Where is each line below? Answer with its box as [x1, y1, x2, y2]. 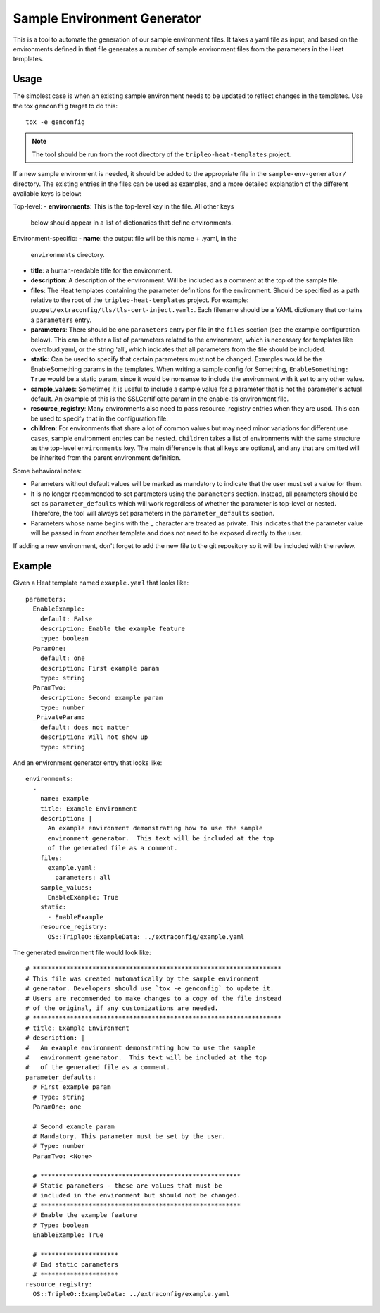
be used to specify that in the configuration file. [30, 414, 169, 423]
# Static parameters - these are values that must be [32, 1182, 222, 1190]
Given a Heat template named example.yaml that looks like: [13, 578, 189, 587]
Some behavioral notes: [13, 466, 82, 475]
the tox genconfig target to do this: [13, 101, 118, 110]
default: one [39, 654, 85, 662]
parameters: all [55, 873, 111, 882]
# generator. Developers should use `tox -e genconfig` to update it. [25, 985, 274, 992]
